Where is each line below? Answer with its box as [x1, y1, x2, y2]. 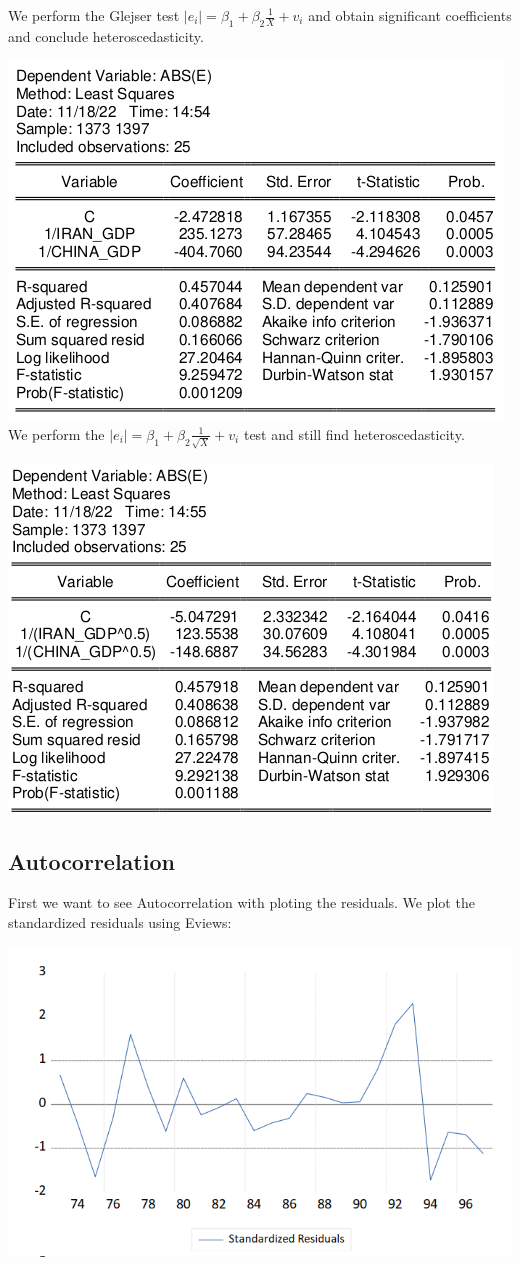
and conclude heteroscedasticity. [8, 25, 204, 46]
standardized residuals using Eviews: [8, 912, 232, 933]
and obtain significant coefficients [308, 5, 512, 25]
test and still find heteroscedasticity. [243, 423, 465, 444]
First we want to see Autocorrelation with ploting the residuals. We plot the [8, 892, 475, 913]
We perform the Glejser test [8, 5, 180, 25]
